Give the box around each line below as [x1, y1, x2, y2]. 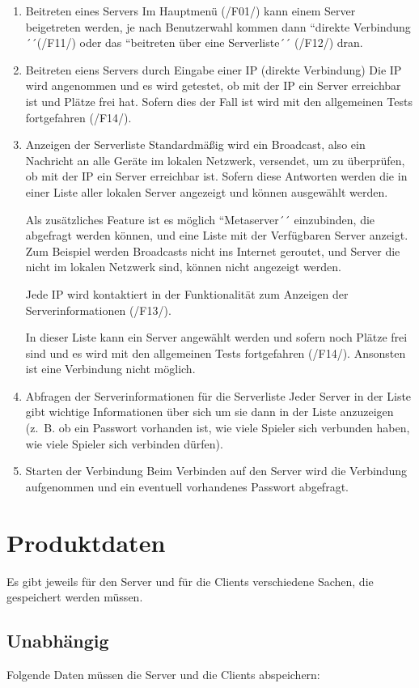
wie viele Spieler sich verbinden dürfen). [25, 435, 223, 452]
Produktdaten [6, 525, 166, 558]
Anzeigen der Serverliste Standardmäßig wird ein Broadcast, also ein [25, 136, 366, 153]
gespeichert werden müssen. [6, 588, 143, 605]
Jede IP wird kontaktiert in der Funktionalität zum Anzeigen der [25, 285, 349, 302]
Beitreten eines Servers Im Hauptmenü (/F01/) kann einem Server [25, 2, 356, 19]
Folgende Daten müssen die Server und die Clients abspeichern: [6, 665, 320, 682]
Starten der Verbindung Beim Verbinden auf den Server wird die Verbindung [25, 462, 407, 479]
